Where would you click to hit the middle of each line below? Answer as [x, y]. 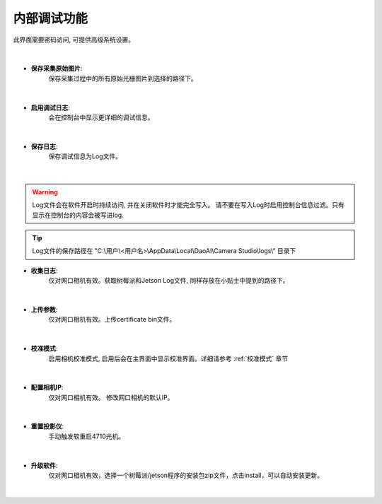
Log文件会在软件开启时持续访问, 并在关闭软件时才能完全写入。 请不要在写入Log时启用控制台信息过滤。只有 [188, 205]
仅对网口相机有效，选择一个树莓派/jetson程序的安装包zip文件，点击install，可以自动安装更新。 [186, 475]
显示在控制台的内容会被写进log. [78, 215]
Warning [45, 192]
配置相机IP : [47, 387]
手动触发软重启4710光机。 [87, 436]
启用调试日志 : [51, 107]
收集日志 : [44, 270]
